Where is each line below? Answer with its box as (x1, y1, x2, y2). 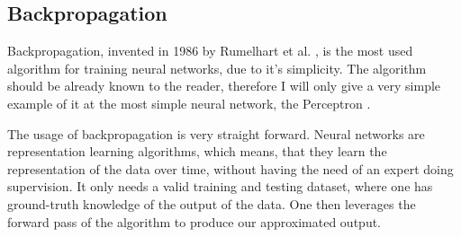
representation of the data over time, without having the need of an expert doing (7, 159, 454, 178)
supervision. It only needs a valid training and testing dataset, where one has (7, 177, 433, 196)
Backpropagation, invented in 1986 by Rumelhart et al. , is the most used (7, 41, 413, 60)
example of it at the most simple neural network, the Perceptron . (7, 93, 371, 112)
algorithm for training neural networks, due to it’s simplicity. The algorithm (7, 58, 427, 77)
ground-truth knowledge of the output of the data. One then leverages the (7, 194, 416, 213)
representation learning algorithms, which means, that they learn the (7, 142, 387, 161)
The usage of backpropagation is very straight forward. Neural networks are (7, 124, 425, 143)
